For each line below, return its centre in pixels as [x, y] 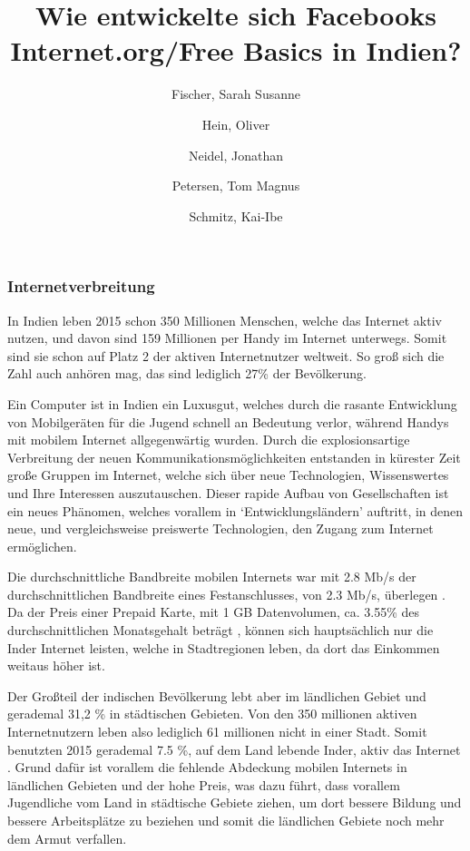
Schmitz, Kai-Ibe [236, 215]
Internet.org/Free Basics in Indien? [236, 50]
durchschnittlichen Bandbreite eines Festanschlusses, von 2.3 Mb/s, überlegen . [226, 594]
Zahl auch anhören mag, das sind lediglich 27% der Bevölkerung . [187, 373]
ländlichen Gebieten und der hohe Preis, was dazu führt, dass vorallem [204, 784]
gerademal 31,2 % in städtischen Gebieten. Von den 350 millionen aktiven [212, 714]
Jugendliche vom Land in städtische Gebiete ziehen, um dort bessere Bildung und [235, 802]
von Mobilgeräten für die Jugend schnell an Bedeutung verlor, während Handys [228, 421]
